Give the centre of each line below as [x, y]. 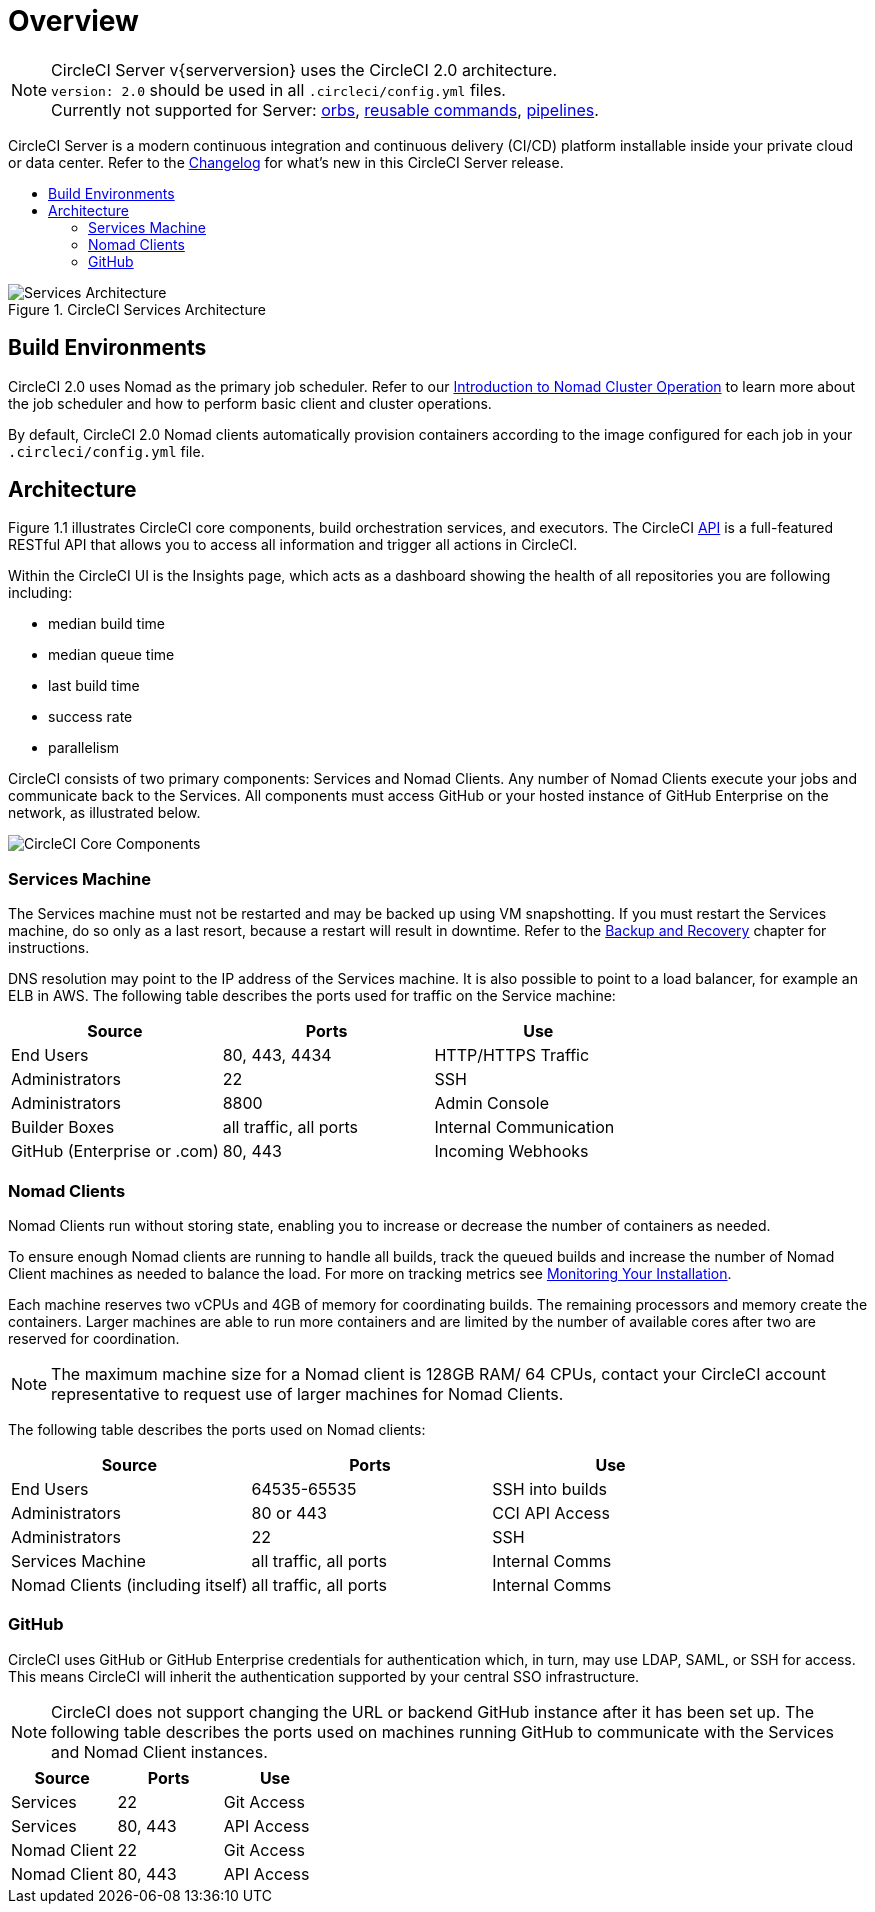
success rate [90, 717]
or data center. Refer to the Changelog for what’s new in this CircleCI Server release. [286, 162]
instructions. [49, 948]
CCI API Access [551, 1512]
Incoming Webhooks [511, 1151]
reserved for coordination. [94, 1338]
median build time [106, 624]
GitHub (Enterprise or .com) [115, 1151]
